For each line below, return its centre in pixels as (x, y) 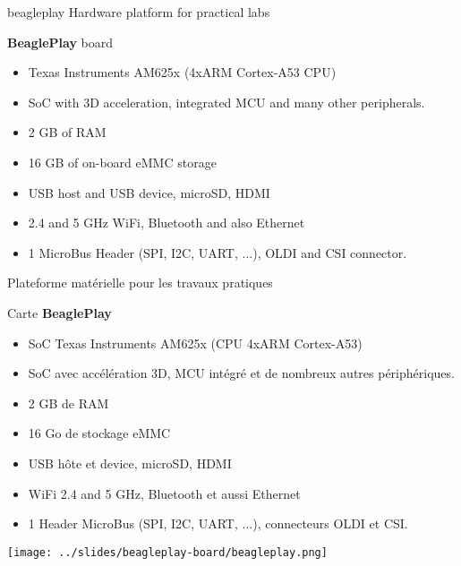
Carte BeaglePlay (60, 312)
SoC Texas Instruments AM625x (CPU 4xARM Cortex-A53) (195, 343)
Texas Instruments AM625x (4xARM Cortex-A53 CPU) (182, 72)
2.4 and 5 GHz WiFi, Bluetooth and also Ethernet (166, 223)
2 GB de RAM (68, 403)
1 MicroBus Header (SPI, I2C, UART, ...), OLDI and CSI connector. (218, 252)
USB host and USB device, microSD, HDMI (149, 192)
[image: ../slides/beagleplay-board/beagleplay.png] (167, 552)
